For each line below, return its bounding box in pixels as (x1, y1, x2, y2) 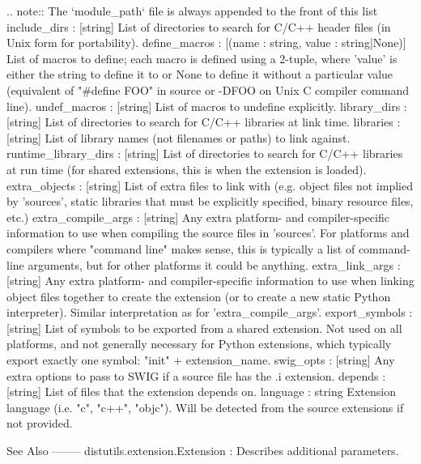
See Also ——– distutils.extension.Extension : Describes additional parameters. (6, 442, 399, 459)
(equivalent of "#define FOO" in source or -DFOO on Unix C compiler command (6, 81, 409, 98)
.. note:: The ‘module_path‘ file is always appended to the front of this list (6, 2, 378, 19)
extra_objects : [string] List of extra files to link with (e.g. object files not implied (6, 177, 413, 194)
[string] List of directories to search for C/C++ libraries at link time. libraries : (6, 113, 401, 130)
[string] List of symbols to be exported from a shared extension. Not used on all (6, 319, 402, 336)
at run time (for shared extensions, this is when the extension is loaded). (6, 160, 367, 177)
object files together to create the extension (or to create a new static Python (6, 287, 391, 304)
